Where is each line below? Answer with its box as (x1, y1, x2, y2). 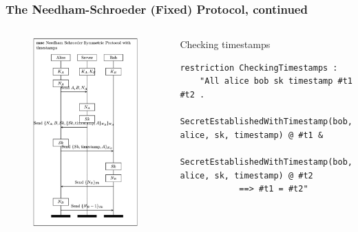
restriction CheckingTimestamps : (180, 62, 338, 73)
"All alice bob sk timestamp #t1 (200, 76, 352, 86)
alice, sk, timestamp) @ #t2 (180, 170, 313, 181)
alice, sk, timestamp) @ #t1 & (180, 130, 324, 140)
